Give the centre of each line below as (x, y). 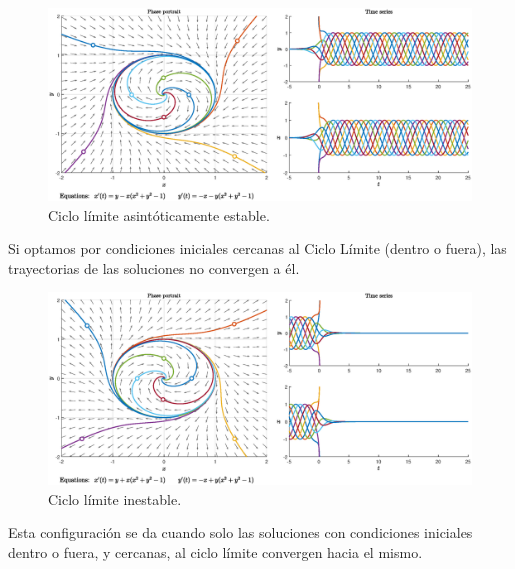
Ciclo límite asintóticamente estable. (159, 214)
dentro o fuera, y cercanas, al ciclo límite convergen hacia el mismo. (215, 552)
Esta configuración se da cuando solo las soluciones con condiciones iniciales (240, 532)
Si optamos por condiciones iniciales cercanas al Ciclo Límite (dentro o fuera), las (257, 248)
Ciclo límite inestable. (115, 498)
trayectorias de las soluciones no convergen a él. (154, 267)
